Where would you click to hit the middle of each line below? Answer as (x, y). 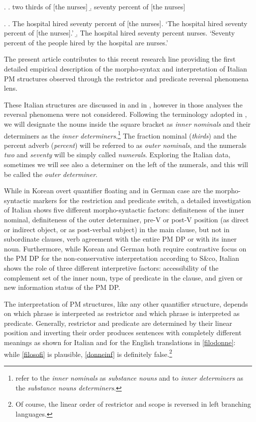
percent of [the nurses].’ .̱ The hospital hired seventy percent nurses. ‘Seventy (119, 33)
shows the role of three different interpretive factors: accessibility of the (111, 267)
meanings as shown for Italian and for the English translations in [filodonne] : (120, 342)
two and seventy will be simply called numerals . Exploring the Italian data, (117, 155)
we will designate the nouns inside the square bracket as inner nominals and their (127, 123)
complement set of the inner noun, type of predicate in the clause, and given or (123, 277)
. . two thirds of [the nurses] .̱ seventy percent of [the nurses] (95, 6)
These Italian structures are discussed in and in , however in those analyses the (123, 104)
